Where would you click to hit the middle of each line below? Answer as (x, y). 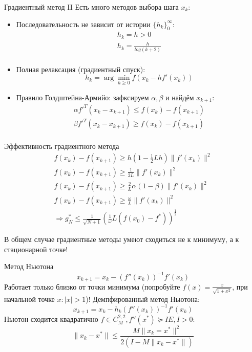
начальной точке (29, 299)
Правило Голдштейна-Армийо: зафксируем (82, 97)
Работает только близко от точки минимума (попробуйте (92, 286)
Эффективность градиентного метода (62, 146)
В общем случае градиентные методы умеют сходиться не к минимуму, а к (122, 239)
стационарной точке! (36, 249)
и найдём (180, 97)
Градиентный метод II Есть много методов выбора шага (91, 7)
